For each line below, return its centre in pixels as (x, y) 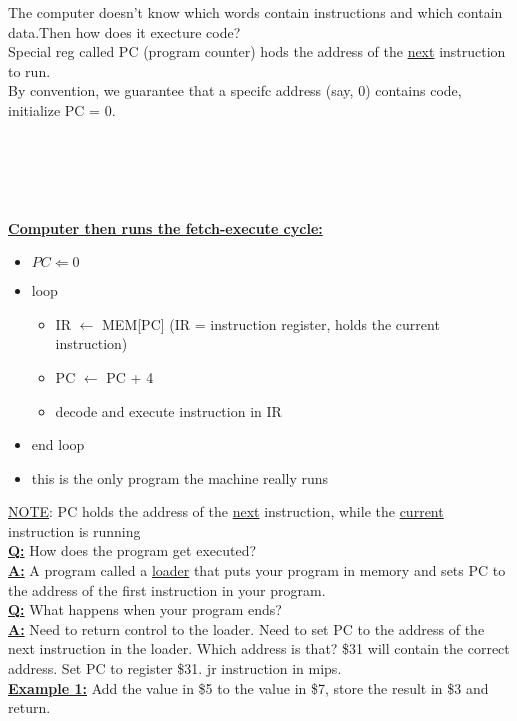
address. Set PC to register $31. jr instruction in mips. (175, 668)
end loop (58, 444)
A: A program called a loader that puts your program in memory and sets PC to (257, 570)
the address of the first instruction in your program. (167, 589)
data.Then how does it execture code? (124, 31)
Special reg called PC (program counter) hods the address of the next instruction (257, 51)
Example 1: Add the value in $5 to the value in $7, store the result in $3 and (248, 687)
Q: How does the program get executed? (132, 550)
